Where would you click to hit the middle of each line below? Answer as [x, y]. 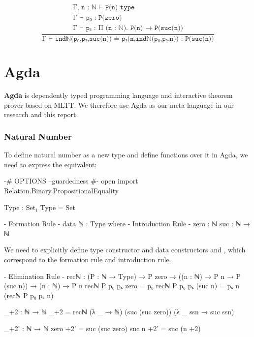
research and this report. [41, 114]
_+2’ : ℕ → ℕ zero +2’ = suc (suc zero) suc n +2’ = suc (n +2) [102, 328]
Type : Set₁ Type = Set [40, 207]
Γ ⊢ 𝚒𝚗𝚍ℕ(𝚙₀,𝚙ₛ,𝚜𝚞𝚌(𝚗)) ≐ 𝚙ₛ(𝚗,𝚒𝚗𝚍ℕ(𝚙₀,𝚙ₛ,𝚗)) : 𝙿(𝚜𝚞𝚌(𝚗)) [128, 39]
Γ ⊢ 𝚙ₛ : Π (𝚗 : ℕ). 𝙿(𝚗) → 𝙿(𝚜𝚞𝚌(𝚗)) [128, 28]
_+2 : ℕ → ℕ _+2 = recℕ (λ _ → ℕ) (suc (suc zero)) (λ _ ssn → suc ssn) [119, 312]
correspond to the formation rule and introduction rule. [88, 259]
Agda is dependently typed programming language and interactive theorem [118, 95]
